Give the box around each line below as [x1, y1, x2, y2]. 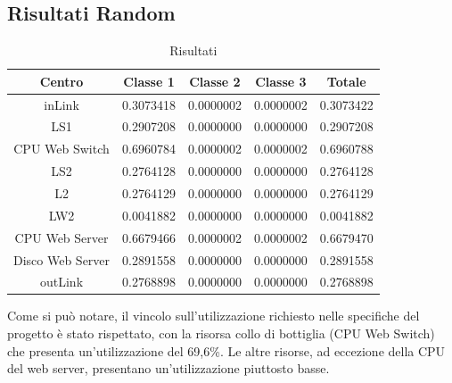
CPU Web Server [14, 228, 109, 246]
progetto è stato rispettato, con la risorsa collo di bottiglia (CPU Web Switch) [7, 324, 435, 343]
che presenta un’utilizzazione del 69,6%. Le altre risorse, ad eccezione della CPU [7, 341, 446, 360]
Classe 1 [123, 71, 175, 90]
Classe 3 [255, 71, 307, 90]
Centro [39, 71, 84, 90]
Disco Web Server [13, 250, 111, 269]
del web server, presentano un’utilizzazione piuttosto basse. [7, 359, 330, 378]
